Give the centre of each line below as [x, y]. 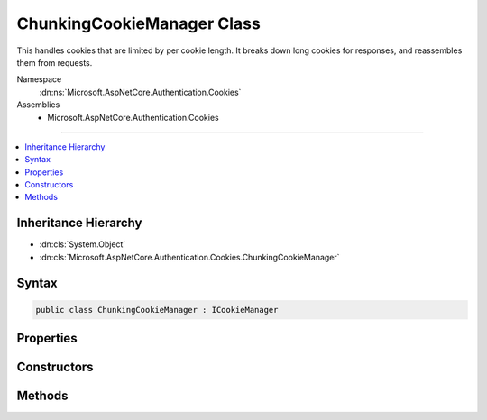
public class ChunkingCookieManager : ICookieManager [157, 310]
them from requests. [55, 62]
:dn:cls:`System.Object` [83, 244]
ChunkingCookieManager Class [138, 23]
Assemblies [38, 105]
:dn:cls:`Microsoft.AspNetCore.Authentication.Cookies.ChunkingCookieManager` [189, 257]
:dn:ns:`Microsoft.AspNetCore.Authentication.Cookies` [140, 92]
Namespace [39, 79]
